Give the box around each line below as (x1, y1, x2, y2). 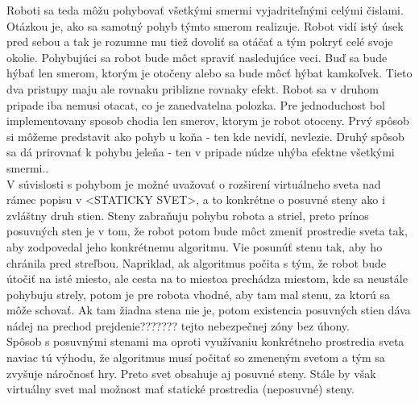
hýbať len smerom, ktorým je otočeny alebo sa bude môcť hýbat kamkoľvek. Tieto (6, 64, 413, 81)
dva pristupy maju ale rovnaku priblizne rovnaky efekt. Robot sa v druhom (6, 80, 379, 97)
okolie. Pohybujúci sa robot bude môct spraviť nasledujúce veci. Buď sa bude (6, 48, 388, 65)
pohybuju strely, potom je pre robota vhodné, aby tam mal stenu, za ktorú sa (6, 285, 391, 302)
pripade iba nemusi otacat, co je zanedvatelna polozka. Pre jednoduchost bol (6, 96, 385, 113)
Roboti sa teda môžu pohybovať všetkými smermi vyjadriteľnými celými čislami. (6, 2, 404, 18)
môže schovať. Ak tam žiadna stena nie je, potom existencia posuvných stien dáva (6, 301, 411, 318)
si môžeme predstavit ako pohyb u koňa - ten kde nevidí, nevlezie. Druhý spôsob (6, 127, 404, 144)
